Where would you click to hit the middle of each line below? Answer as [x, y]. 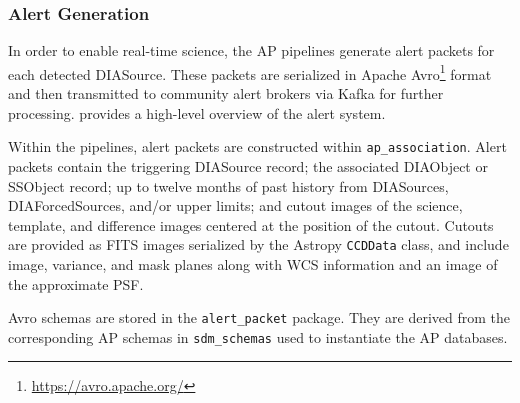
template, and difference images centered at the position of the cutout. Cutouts [251, 224]
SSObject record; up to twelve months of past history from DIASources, [228, 185]
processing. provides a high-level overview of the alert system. [197, 112]
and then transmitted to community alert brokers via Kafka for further [226, 93]
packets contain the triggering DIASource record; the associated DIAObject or [248, 165]
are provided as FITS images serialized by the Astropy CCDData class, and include [258, 244]
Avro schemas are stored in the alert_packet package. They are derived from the [259, 317]
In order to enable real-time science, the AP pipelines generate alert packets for [251, 50]
